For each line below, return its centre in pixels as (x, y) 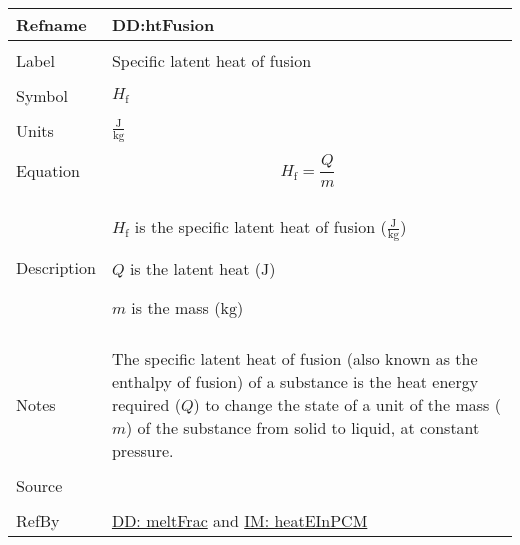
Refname (51, 24)
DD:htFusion (163, 24)
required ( (146, 405)
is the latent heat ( (195, 269)
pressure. (142, 451)
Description (56, 267)
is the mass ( (176, 308)
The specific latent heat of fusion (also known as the (294, 359)
